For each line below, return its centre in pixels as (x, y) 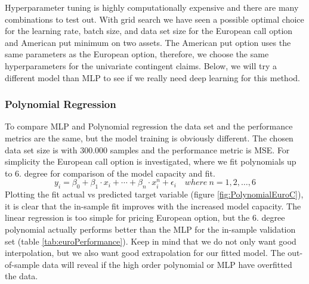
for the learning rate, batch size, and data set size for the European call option (149, 31)
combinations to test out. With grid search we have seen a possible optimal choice (154, 19)
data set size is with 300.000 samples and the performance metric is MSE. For (147, 149)
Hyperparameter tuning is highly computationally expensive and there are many (152, 7)
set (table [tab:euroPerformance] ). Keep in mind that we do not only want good (151, 241)
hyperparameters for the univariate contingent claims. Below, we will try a (141, 65)
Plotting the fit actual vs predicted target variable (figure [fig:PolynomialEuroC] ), (154, 194)
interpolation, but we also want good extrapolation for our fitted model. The (145, 253)
